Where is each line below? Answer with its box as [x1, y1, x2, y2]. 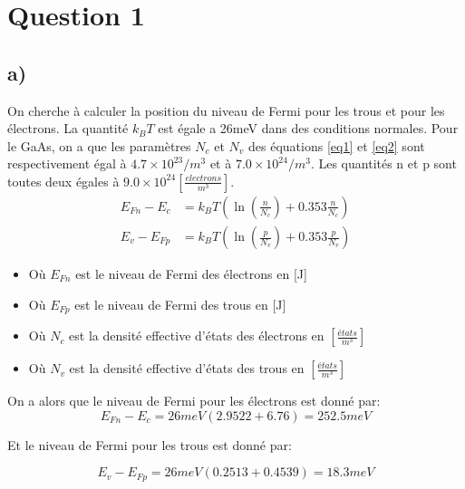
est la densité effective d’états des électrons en [69, 326, 325, 345]
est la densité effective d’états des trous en [69, 359, 305, 378]
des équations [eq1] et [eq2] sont [248, 136, 425, 155]
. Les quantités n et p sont [310, 154, 457, 173]
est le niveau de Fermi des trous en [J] [74, 294, 286, 313]
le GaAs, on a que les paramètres [7, 136, 191, 155]
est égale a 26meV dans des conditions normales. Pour [158, 119, 459, 138]
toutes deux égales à [7, 171, 120, 190]
